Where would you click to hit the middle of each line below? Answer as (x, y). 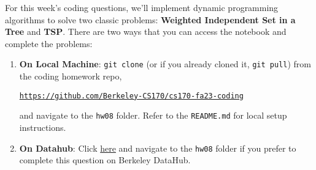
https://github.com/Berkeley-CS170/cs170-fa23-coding (131, 96)
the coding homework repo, (71, 76)
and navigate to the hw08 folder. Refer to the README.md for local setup (153, 115)
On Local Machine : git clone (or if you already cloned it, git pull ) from (165, 64)
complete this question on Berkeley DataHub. (105, 160)
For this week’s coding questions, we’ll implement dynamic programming (142, 7)
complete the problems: (49, 43)
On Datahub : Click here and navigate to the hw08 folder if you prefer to (158, 148)
